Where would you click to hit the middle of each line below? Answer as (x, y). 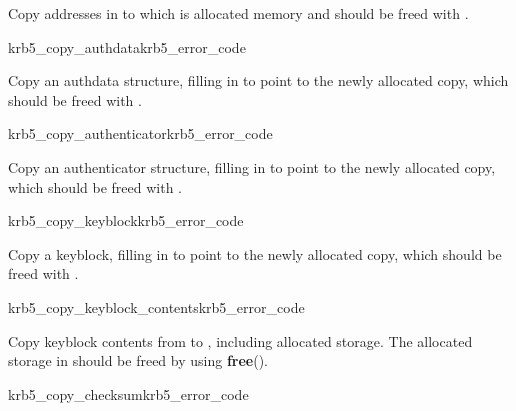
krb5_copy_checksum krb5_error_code (128, 393)
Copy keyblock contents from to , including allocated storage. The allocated (240, 340)
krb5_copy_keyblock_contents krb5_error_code (156, 306)
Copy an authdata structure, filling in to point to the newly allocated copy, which (258, 80)
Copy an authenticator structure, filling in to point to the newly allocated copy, (252, 166)
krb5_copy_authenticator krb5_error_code (140, 133)
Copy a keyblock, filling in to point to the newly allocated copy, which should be (255, 253)
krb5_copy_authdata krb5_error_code (127, 46)
